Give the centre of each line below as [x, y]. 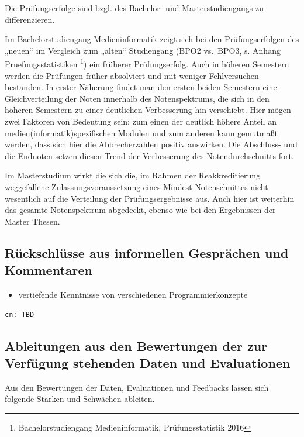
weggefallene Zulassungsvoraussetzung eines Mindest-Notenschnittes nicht [137, 186]
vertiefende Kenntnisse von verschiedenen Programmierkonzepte [133, 294]
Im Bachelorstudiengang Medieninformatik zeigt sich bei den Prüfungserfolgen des [152, 39]
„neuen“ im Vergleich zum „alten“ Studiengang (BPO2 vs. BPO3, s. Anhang [143, 50]
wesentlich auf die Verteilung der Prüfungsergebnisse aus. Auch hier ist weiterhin [150, 198]
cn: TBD [20, 314]
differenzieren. [30, 19]
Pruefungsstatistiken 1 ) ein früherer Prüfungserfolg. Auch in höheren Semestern [147, 63]
